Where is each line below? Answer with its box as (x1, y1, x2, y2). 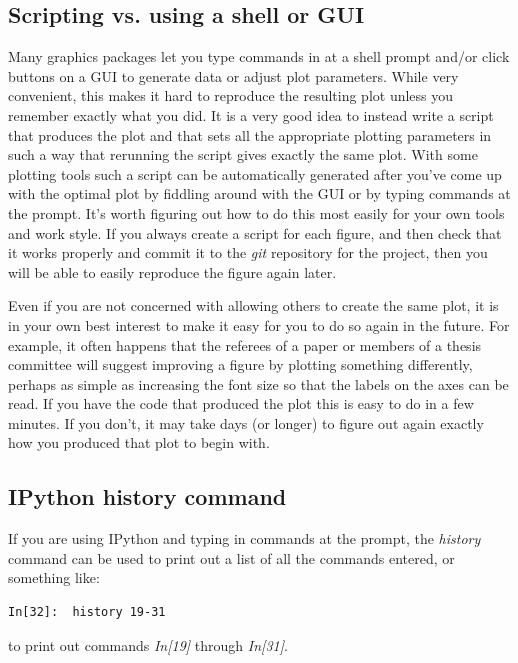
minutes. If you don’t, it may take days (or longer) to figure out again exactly (8, 412, 484, 433)
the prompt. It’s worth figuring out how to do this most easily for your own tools (8, 202, 505, 223)
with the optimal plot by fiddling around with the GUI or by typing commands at (8, 183, 511, 204)
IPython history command (8, 481, 287, 512)
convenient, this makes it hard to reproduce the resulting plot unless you (8, 85, 454, 106)
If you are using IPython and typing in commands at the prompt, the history (8, 528, 481, 549)
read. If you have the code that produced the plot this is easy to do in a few (8, 393, 474, 414)
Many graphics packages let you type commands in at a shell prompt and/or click (8, 46, 510, 67)
